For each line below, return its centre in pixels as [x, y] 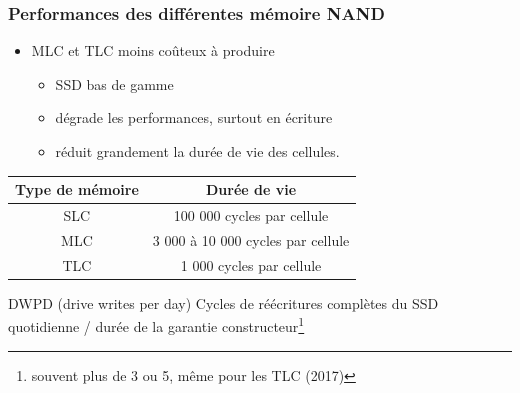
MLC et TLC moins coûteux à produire [153, 50]
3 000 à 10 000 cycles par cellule [251, 239]
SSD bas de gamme [114, 83]
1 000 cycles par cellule [251, 264]
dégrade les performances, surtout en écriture [194, 117]
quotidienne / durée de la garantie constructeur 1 [156, 324]
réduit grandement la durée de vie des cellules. [197, 151]
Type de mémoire [77, 189]
